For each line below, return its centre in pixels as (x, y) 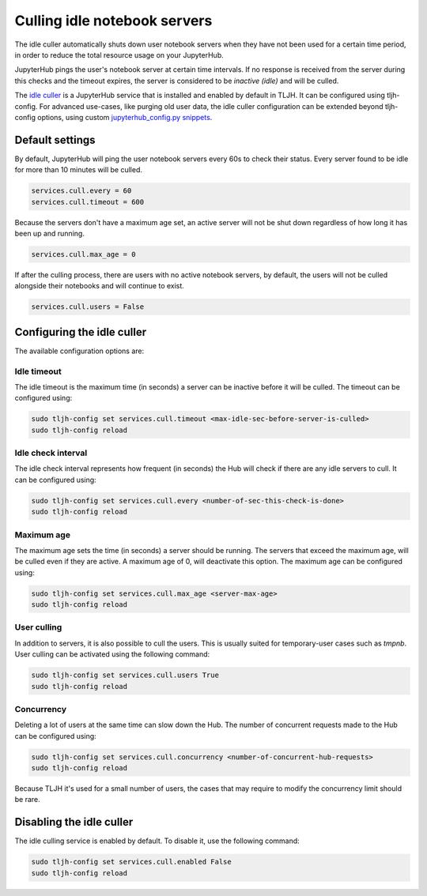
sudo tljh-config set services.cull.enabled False (132, 862)
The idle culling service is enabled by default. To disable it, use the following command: (157, 841)
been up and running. (49, 233)
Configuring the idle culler (80, 332)
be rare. (28, 800)
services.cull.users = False (88, 307)
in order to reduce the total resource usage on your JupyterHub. (119, 55)
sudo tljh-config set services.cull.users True (125, 675)
